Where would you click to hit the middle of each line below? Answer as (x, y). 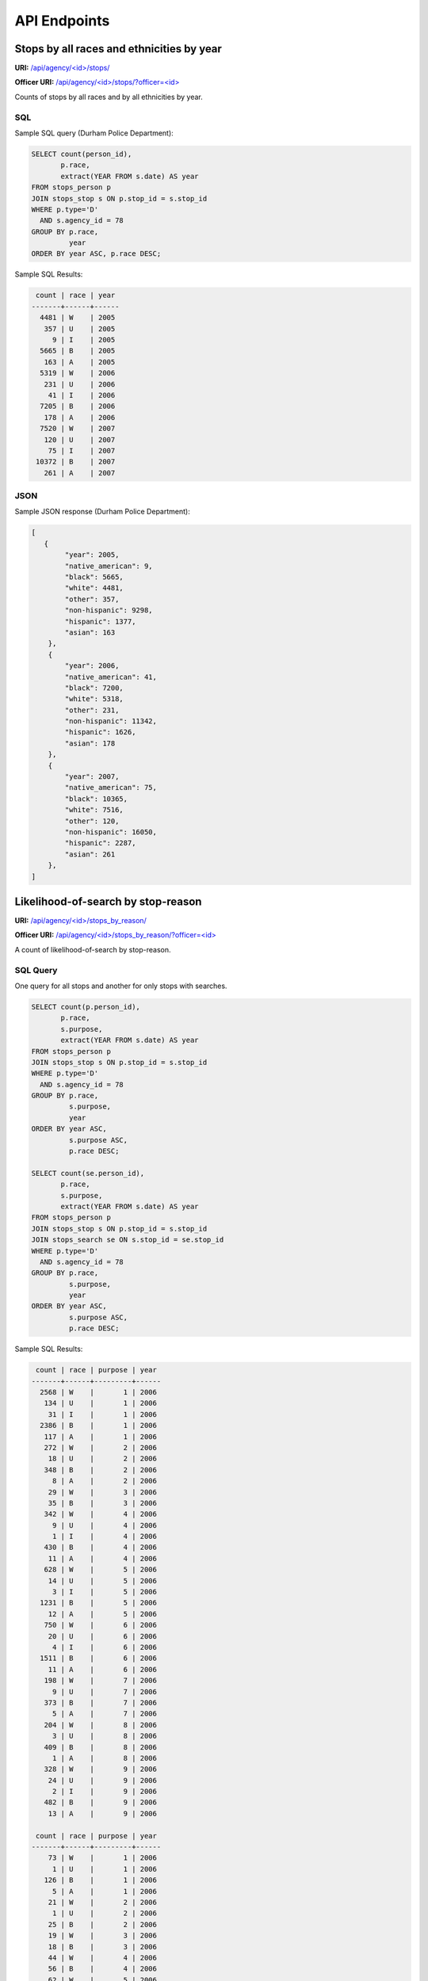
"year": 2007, (92, 777)
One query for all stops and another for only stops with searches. (121, 986)
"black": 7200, (94, 688)
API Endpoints (62, 21)
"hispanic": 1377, (100, 621)
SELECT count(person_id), (82, 154)
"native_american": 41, (111, 677)
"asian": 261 (90, 854)
